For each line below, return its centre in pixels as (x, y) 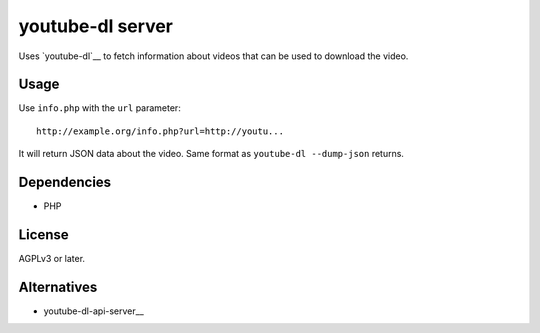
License (43, 234)
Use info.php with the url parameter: (100, 108)
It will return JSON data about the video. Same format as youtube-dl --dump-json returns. (211, 154)
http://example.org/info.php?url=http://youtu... (160, 131)
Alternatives (58, 286)
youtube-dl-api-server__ (93, 311)
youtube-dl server (96, 26)
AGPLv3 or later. (51, 259)
